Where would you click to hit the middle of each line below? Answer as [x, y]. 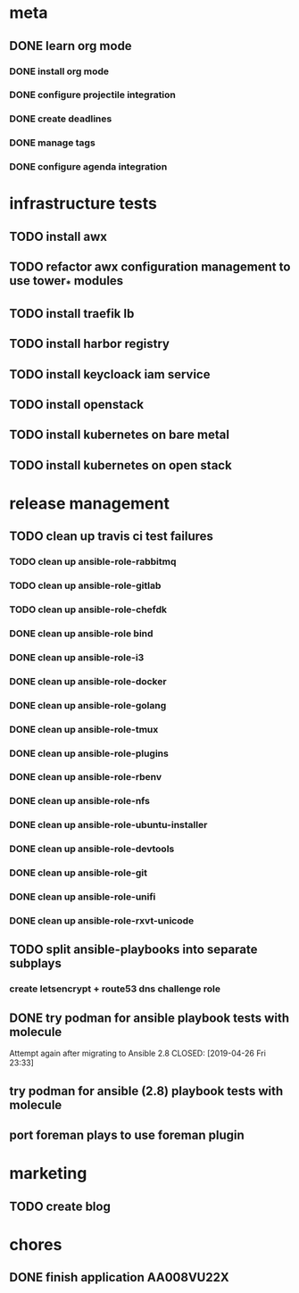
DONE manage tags [52, 143]
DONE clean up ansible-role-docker [88, 681]
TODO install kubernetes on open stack [120, 465]
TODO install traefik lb [72, 314]
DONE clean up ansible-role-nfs [79, 801]
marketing [48, 1174]
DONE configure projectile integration [93, 95]
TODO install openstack [77, 404]
